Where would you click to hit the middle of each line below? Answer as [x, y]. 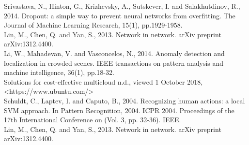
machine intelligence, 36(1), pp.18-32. [59, 72]
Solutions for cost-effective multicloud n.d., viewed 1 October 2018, [103, 81]
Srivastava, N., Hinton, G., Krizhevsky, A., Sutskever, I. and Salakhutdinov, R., [122, 6]
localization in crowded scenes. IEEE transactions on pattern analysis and [114, 63]
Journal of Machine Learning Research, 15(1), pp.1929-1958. [93, 25]
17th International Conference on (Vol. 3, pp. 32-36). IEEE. [93, 120]
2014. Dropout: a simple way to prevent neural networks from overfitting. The [120, 15]
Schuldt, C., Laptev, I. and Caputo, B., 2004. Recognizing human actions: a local [124, 100]
